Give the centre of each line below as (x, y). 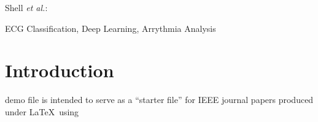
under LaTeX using (42, 111)
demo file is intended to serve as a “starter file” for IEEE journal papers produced (159, 100)
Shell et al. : (26, 7)
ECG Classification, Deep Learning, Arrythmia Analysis (111, 28)
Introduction (60, 70)
